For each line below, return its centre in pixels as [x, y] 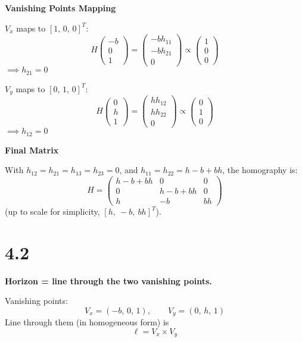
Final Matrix [32, 150]
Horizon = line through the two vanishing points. [108, 280]
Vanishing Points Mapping [60, 8]
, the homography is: [260, 170]
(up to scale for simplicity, [52, 211]
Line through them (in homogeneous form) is [87, 322]
